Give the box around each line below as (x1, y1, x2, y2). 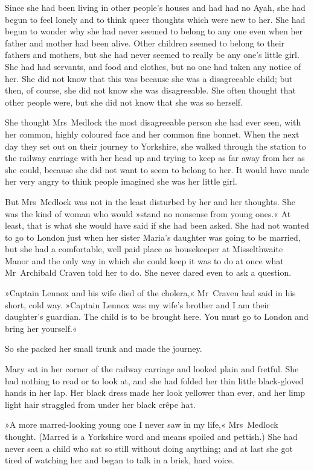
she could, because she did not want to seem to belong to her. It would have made (5, 163, 309, 176)
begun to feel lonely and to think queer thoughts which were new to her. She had (5, 13, 306, 25)
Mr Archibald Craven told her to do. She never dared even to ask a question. (5, 266, 292, 279)
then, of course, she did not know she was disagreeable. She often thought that (5, 84, 296, 97)
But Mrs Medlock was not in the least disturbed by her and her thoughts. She (5, 195, 296, 208)
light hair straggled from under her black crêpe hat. (5, 398, 196, 410)
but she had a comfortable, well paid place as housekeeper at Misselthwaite (5, 243, 283, 255)
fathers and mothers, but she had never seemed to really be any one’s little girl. (5, 48, 300, 61)
